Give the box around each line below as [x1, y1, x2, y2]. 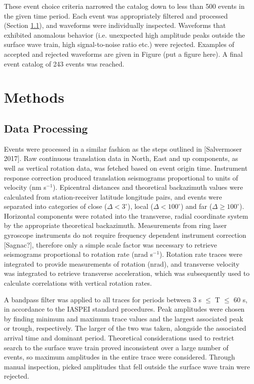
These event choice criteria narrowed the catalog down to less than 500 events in [4, 1, 245, 11]
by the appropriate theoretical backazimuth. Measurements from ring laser [4, 220, 227, 230]
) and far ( [180, 201, 212, 211]
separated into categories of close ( [4, 201, 107, 211]
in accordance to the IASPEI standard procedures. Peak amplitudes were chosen [4, 304, 245, 314]
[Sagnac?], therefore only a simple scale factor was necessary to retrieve [4, 239, 217, 249]
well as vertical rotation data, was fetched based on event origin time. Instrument [4, 162, 248, 173]
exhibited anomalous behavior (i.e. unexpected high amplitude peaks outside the [4, 29, 245, 40]
